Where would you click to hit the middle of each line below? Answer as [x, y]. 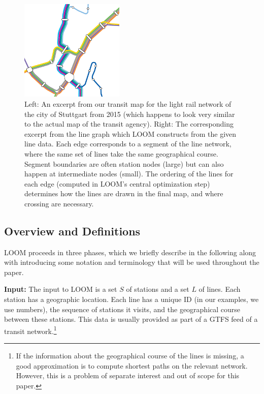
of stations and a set [158, 289]
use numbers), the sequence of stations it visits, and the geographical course [122, 309]
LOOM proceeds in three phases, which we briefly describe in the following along [130, 252]
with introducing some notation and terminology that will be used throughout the [132, 262]
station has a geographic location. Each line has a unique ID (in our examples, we [131, 299]
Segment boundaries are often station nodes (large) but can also [124, 163]
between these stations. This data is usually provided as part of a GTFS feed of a [131, 319]
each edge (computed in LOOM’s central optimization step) [117, 183]
